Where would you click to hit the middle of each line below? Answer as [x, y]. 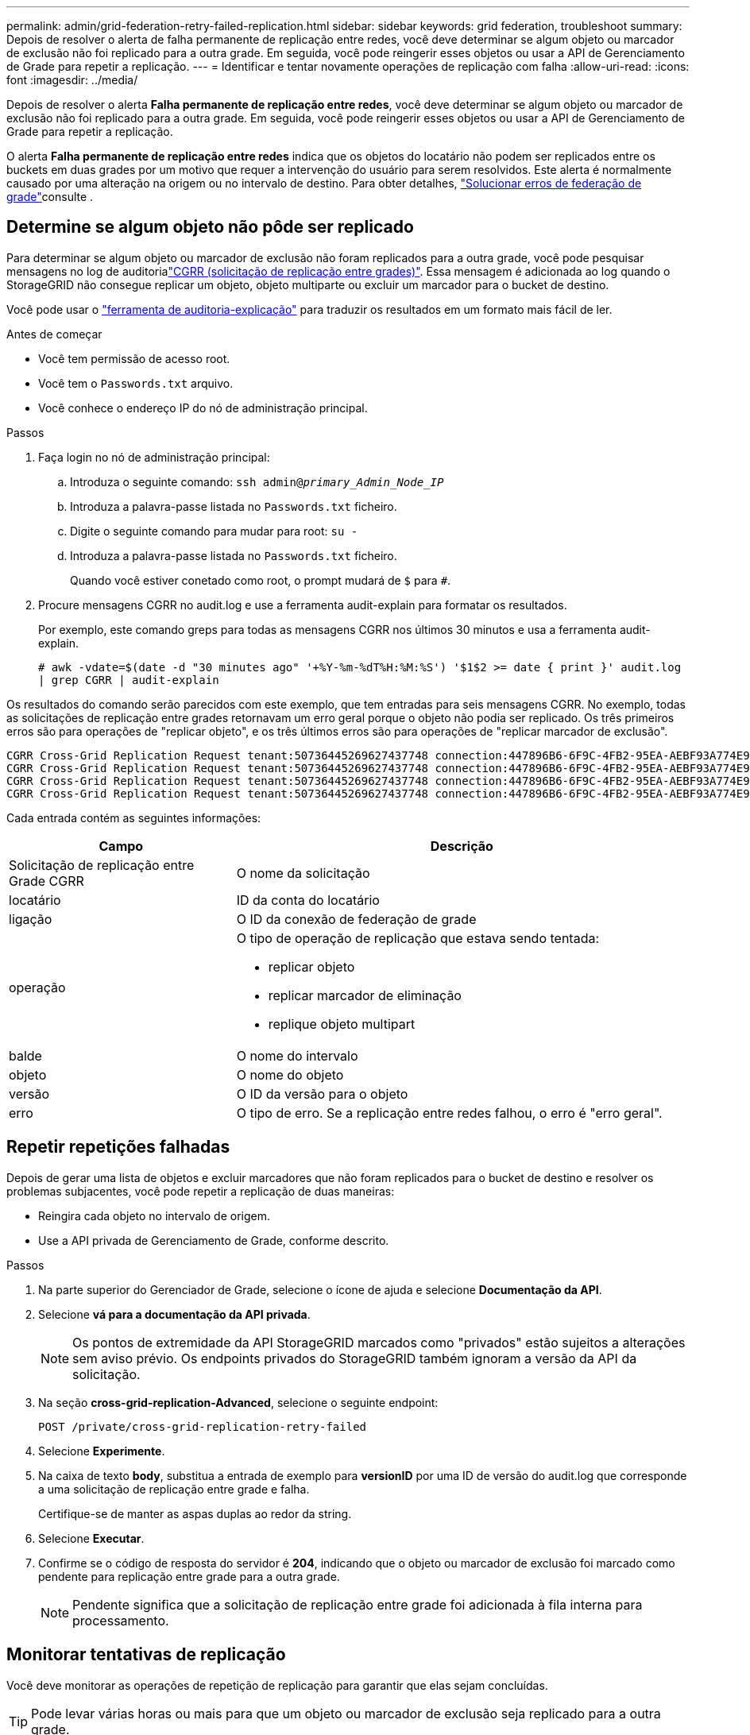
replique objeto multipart [342, 1024]
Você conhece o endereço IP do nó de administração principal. [203, 408]
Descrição [462, 846]
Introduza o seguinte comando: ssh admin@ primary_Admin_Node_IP [257, 481]
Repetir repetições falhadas [118, 1147]
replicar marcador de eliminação [365, 995]
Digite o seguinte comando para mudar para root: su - [214, 531]
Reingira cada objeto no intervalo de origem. [154, 1215]
